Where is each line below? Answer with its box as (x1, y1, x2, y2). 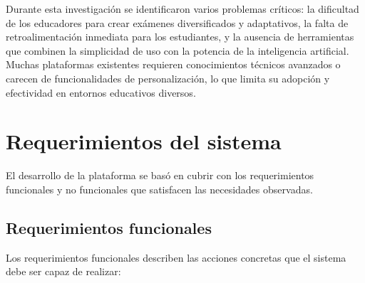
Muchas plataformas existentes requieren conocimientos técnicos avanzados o (6, 57, 341, 72)
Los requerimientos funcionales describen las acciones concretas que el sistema (6, 250, 346, 265)
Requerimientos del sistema (6, 127, 282, 156)
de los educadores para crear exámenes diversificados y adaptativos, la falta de (6, 15, 349, 30)
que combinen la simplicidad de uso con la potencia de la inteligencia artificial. (6, 43, 349, 58)
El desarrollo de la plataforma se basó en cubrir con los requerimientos (6, 168, 314, 183)
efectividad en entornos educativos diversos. (6, 85, 196, 100)
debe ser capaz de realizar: (6, 264, 121, 279)
